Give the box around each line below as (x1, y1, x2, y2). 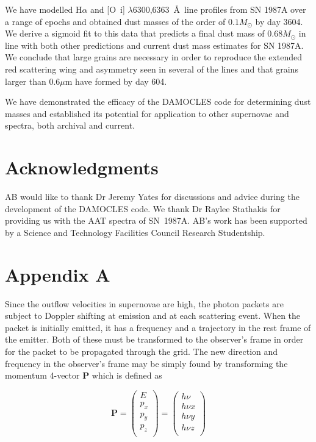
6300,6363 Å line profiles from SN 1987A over (132, 3, 306, 15)
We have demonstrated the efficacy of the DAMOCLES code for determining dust (5, 95, 311, 108)
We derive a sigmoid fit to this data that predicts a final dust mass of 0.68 (5, 27, 283, 40)
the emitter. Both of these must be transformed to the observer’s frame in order (5, 333, 304, 346)
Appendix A (5, 262, 110, 287)
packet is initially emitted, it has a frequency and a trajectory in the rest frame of (5, 321, 311, 333)
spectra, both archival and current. (5, 119, 135, 132)
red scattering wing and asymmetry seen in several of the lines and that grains (5, 62, 298, 75)
